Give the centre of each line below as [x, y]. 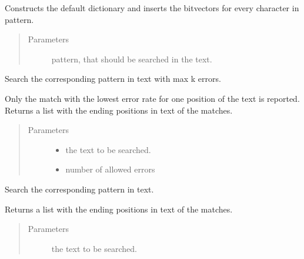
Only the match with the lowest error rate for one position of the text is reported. [152, 98]
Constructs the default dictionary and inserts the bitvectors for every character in [152, 8]
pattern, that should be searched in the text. [132, 59]
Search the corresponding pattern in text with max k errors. [113, 79]
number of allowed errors [110, 169]
